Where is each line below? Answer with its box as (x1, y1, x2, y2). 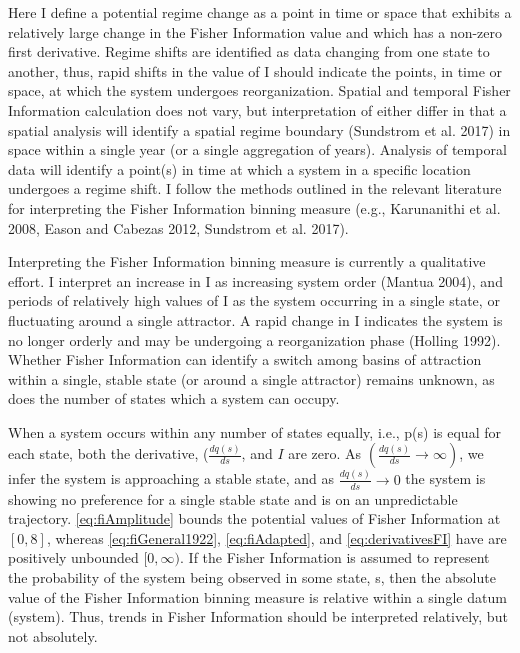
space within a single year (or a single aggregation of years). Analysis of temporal (8, 139, 507, 160)
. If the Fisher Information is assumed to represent (180, 547, 490, 568)
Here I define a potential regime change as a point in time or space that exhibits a (8, 2, 512, 22)
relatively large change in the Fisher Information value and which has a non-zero (8, 21, 503, 42)
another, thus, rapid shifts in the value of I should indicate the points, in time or (8, 60, 503, 81)
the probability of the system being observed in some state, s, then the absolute (8, 566, 496, 587)
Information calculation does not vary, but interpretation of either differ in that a (8, 99, 507, 120)
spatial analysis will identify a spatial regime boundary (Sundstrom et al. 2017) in (8, 119, 511, 140)
